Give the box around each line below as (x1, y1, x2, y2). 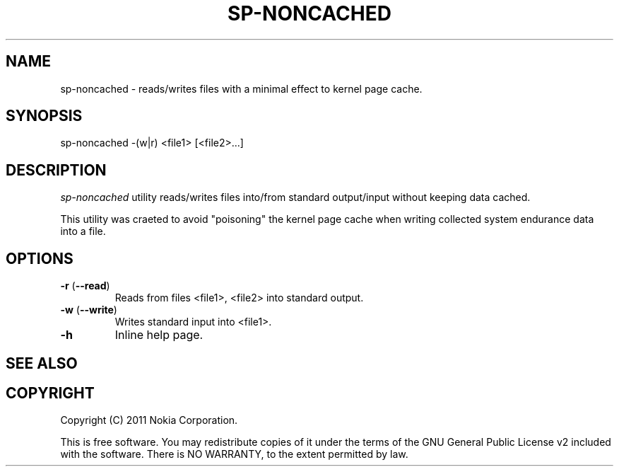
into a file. (60, 225, 106, 238)
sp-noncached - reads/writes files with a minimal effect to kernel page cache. (60, 82, 423, 95)
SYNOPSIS (6, 107, 83, 125)
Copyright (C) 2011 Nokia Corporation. (60, 414, 238, 427)
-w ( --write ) (60, 304, 117, 316)
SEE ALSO (6, 354, 78, 372)
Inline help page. (114, 328, 204, 343)
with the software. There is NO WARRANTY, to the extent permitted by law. (60, 448, 408, 461)
